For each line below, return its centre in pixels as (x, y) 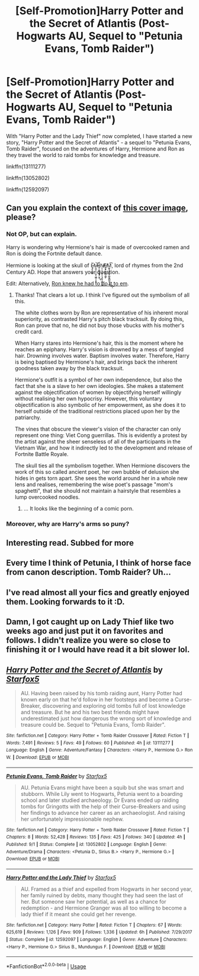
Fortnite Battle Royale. (42, 454)
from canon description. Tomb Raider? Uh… (89, 572)
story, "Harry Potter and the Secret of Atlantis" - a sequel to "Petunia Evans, (99, 142)
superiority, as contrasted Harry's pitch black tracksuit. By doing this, (99, 319)
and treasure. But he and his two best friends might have (90, 712)
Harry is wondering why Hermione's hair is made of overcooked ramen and (98, 247)
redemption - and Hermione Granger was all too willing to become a (103, 908)
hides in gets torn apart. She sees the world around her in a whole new (101, 478)
